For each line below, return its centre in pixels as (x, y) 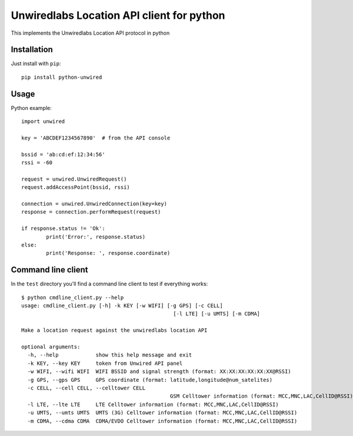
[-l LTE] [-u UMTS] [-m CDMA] (217, 314)
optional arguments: (51, 347)
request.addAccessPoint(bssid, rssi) (76, 187)
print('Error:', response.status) (96, 237)
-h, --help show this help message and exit (110, 355)
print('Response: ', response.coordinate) (108, 253)
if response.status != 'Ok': (63, 229)
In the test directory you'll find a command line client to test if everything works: (109, 284)
